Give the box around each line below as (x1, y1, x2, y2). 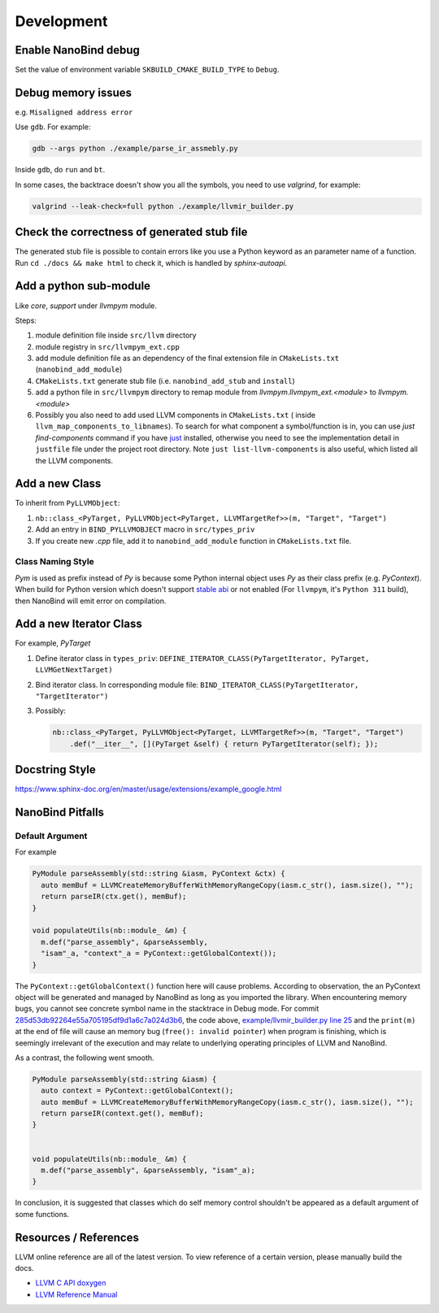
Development (15, 12, 108, 30)
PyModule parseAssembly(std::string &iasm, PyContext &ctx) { (32, 869, 285, 878)
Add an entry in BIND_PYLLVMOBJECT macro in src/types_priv (35, 524, 255, 534)
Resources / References (15, 1230, 140, 1244)
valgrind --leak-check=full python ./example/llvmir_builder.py (32, 202, 294, 211)
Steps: (15, 315, 37, 325)
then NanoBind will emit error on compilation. (15, 596, 167, 606)
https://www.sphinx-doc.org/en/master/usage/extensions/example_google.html (15, 785, 282, 794)
